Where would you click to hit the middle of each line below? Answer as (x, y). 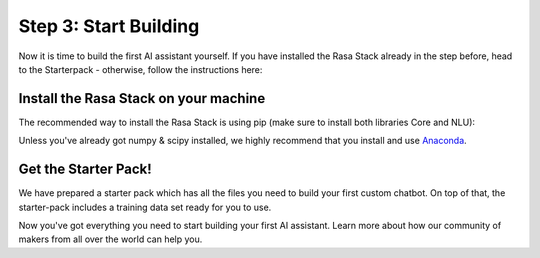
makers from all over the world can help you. (110, 239)
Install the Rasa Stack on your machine (142, 98)
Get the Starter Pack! (85, 169)
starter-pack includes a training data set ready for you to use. (145, 207)
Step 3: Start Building (109, 26)
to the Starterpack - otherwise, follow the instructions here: (140, 69)
